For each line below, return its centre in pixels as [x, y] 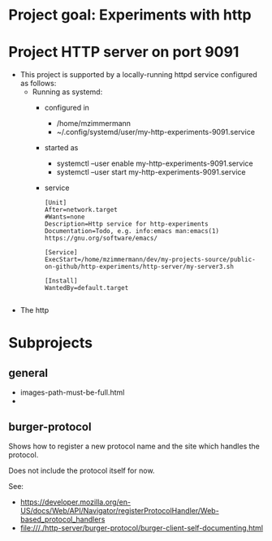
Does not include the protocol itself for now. [82, 470]
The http [35, 310]
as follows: [38, 84]
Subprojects [51, 343]
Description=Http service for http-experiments [126, 224]
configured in [67, 108]
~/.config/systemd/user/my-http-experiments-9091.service [156, 132]
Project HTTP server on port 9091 [124, 52]
